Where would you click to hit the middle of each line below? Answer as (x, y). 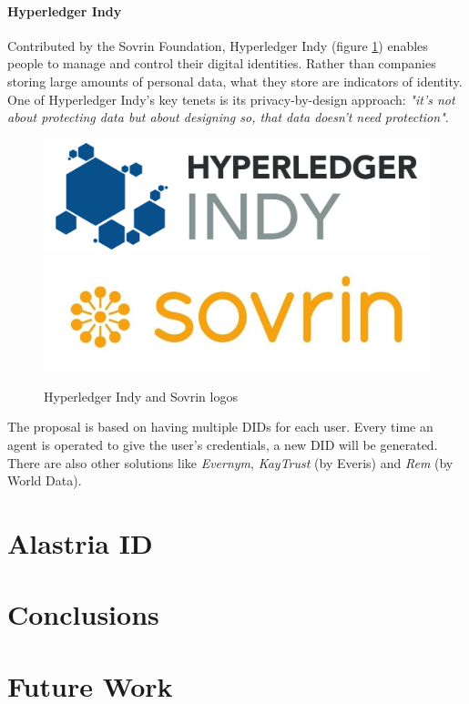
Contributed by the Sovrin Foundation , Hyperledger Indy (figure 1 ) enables (218, 45)
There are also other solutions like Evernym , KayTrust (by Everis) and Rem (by (230, 462)
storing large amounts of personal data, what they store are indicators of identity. (235, 81)
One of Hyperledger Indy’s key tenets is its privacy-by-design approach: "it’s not (231, 99)
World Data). (45, 480)
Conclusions (83, 614)
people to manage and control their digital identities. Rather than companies (222, 63)
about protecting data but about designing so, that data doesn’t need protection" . (228, 117)
